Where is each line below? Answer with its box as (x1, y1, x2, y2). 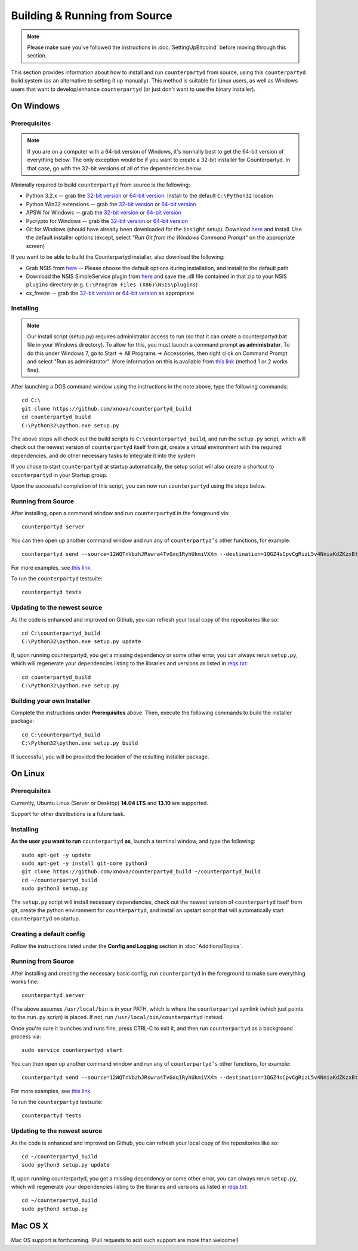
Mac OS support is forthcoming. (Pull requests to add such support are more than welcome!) (11, 1236, 239, 1243)
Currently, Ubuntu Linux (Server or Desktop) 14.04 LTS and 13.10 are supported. (11, 799, 209, 806)
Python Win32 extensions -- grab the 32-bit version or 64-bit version (26, 200, 196, 207)
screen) (26, 242, 45, 249)
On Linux (11, 769, 45, 779)
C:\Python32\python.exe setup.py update (21, 638, 141, 645)
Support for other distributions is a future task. (11, 810, 125, 818)
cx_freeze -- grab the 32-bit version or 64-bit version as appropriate (26, 289, 195, 296)
